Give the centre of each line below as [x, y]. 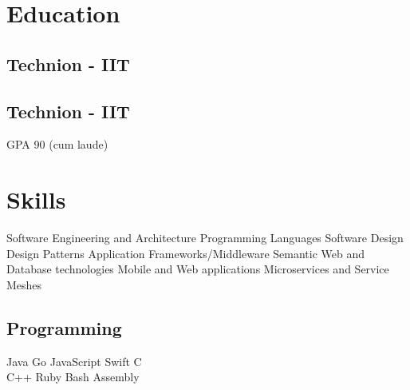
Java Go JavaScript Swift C [74, 361]
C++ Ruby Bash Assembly [73, 377]
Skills [36, 199]
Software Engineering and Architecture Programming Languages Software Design [205, 238]
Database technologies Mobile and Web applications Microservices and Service [198, 269]
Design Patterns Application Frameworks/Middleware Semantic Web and [185, 253]
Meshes [24, 284]
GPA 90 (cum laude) [57, 144]
